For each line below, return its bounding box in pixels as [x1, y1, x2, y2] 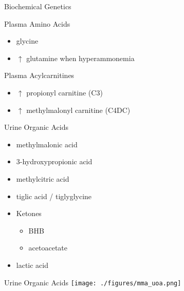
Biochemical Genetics [4, 1, 71, 11]
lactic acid [16, 259, 49, 270]
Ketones [16, 208, 42, 219]
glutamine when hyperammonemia [26, 52, 135, 63]
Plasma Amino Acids [4, 18, 70, 29]
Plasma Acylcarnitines [4, 70, 75, 81]
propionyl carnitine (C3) [26, 87, 103, 98]
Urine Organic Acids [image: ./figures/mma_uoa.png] [4, 277, 181, 287]
